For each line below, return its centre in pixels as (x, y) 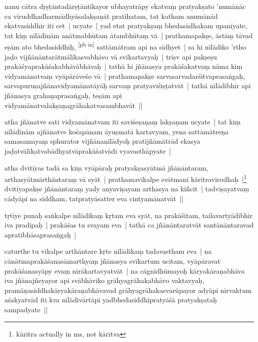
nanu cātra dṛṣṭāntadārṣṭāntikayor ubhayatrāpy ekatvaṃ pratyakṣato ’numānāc (125, 6)
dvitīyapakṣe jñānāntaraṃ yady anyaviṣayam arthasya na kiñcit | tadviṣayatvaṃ (127, 189)
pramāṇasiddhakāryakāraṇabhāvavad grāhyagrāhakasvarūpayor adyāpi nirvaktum (128, 290)
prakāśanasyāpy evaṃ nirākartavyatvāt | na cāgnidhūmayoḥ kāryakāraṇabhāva (125, 270)
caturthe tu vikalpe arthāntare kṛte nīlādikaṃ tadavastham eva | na (108, 251)
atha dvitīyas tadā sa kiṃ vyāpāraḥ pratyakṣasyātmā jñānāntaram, (106, 167)
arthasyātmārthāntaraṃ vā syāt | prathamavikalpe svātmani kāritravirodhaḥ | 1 (126, 178)
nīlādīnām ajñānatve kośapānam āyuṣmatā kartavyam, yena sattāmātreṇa (117, 131)
